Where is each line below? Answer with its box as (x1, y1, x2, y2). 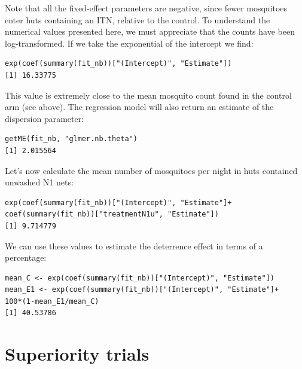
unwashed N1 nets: (5, 176, 74, 188)
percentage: (5, 251, 47, 264)
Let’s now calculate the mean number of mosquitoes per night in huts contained (5, 164, 298, 176)
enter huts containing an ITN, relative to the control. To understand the (5, 13, 270, 26)
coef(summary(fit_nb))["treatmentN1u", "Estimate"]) (5, 210, 219, 219)
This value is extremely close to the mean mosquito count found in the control (5, 89, 292, 101)
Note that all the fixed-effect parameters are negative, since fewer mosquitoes (5, 2, 288, 14)
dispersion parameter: (5, 112, 84, 124)
